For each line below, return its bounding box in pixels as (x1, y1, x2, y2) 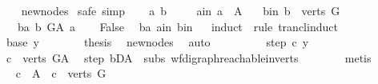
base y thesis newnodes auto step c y (6, 34, 309, 50)
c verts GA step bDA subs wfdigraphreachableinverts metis (6, 49, 372, 66)
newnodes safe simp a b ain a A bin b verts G (21, 2, 340, 18)
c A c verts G (15, 65, 107, 82)
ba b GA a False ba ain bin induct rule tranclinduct (17, 18, 338, 34)
